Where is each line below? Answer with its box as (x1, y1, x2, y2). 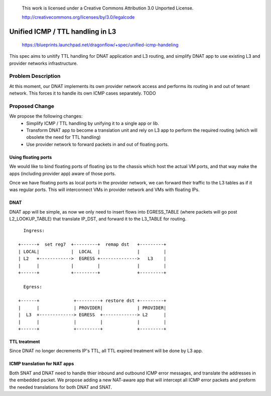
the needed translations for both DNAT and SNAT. (9, 384, 112, 390)
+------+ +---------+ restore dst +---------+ (18, 298, 167, 304)
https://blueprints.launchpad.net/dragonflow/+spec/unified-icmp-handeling (22, 42, 179, 48)
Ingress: (23, 228, 45, 233)
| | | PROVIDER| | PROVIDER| (18, 305, 167, 311)
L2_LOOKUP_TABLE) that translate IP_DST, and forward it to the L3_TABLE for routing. (9, 216, 187, 222)
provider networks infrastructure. (9, 60, 78, 66)
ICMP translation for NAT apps (9, 361, 74, 367)
